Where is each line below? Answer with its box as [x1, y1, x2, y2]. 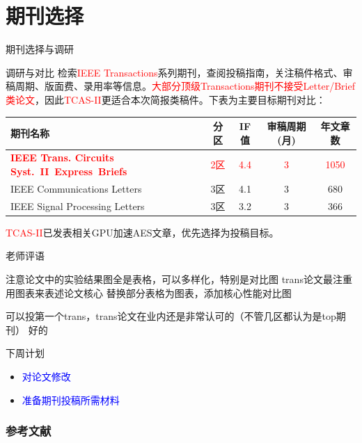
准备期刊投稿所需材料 [22, 392, 120, 407]
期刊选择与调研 [6, 42, 74, 56]
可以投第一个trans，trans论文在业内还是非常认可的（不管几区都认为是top [6, 309, 336, 323]
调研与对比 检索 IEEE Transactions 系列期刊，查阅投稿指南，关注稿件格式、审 [6, 65, 353, 79]
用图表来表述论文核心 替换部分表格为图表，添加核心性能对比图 [6, 285, 292, 300]
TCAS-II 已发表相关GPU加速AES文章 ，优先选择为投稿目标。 [6, 225, 279, 239]
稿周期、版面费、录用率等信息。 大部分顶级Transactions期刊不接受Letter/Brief [6, 79, 355, 93]
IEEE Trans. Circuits [10, 150, 114, 165]
